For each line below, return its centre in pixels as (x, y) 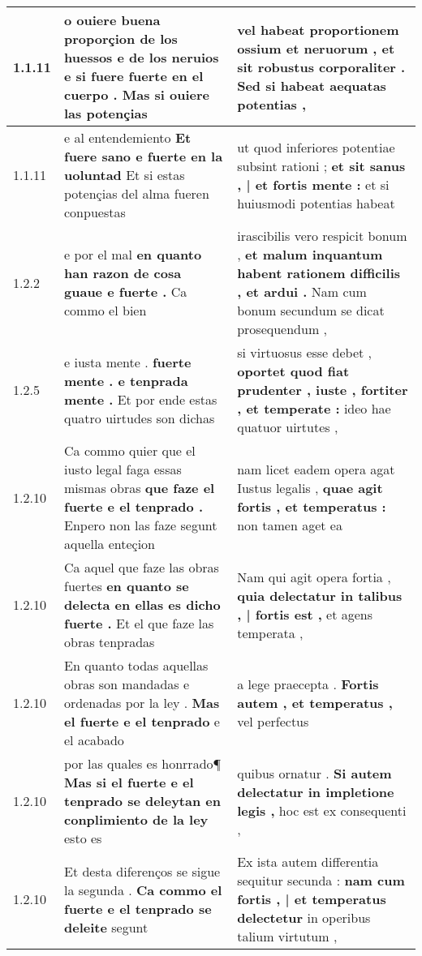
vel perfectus (273, 721)
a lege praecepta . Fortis (308, 684)
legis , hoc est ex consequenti (322, 810)
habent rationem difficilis (319, 273)
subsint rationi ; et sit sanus (321, 165)
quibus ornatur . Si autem (314, 773)
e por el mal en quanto (133, 254)
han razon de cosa (123, 273)
